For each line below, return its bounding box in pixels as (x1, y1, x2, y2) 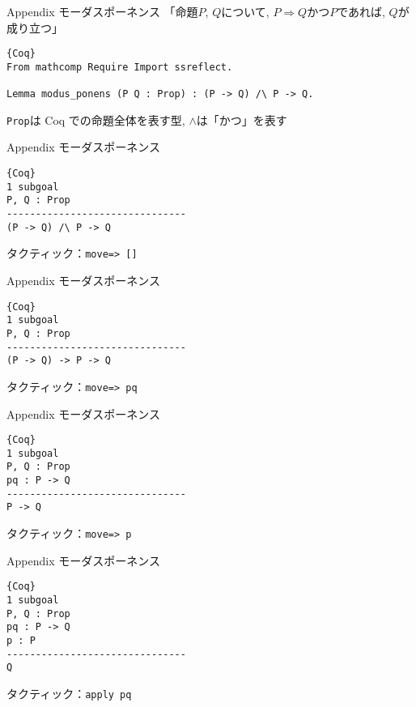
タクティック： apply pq (6, 684, 132, 701)
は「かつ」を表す (196, 111, 287, 128)
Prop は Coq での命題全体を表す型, (6, 111, 185, 128)
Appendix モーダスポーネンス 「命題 (6, 3, 198, 19)
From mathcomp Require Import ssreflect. (6, 61, 233, 73)
